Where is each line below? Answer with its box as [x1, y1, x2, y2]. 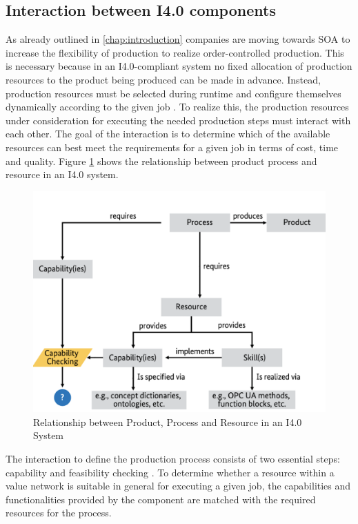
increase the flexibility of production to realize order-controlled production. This [6, 45, 344, 59]
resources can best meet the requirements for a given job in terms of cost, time [6, 139, 339, 154]
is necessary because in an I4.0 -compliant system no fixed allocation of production [6, 59, 352, 73]
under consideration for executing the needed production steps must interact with [6, 113, 351, 127]
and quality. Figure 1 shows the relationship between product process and [6, 153, 317, 168]
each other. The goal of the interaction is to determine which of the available [6, 126, 330, 141]
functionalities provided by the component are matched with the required [6, 492, 316, 506]
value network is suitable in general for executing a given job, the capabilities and [6, 478, 351, 493]
